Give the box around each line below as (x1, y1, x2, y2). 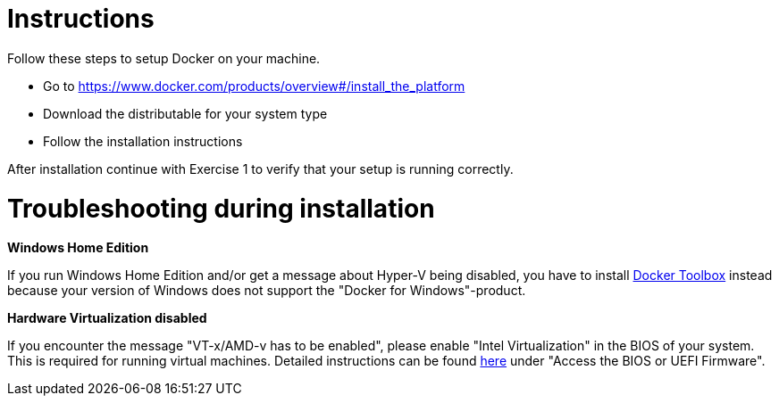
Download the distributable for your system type (43, 105, 328, 121)
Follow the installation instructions (43, 133, 243, 149)
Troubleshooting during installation (7, 193, 435, 224)
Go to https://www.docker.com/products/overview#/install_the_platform (43, 78, 465, 94)
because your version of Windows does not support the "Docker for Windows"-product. (7, 283, 526, 299)
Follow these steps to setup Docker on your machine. (7, 50, 321, 66)
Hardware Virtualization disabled (7, 310, 207, 326)
